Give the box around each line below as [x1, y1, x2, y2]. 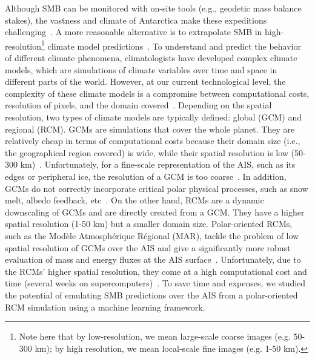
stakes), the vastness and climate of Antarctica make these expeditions [5, 13, 267, 26]
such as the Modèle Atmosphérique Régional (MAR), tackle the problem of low [5, 229, 299, 242]
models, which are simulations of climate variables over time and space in [5, 63, 277, 76]
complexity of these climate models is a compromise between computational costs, [5, 87, 310, 99]
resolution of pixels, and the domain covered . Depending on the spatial [5, 99, 272, 111]
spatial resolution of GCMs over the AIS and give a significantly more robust [5, 241, 291, 254]
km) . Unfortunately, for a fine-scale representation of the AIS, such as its [20, 158, 296, 171]
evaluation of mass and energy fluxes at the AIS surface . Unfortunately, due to [5, 253, 301, 266]
